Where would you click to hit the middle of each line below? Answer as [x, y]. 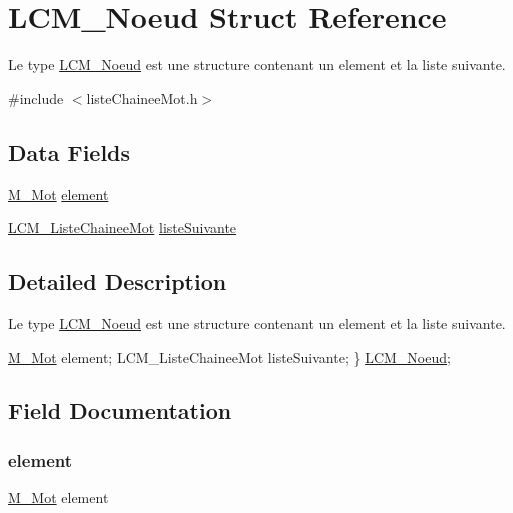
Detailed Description [117, 281]
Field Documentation [120, 410]
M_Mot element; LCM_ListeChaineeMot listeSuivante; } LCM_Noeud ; [229, 356]
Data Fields [69, 151]
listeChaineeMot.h [142, 97]
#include [36, 97]
